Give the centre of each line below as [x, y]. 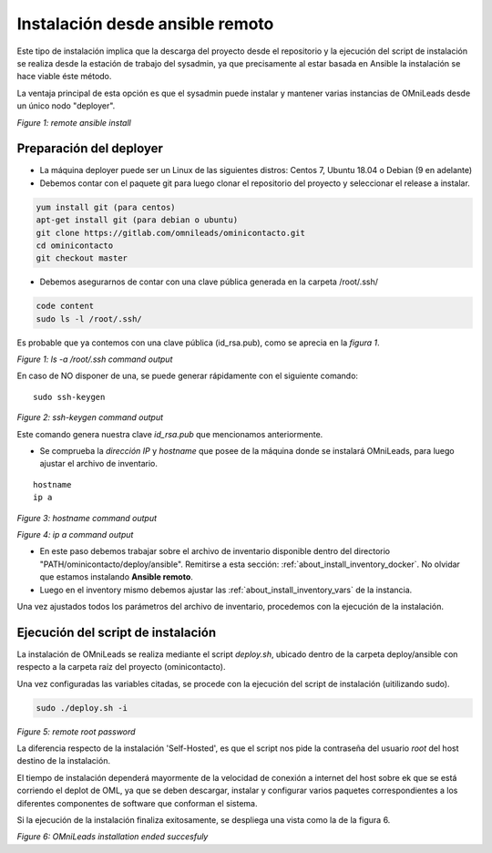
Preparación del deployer [90, 149]
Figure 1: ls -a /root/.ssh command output [95, 359]
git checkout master [82, 258]
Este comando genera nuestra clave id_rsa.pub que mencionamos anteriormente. [170, 434]
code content [65, 306]
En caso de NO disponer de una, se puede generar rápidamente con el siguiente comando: [188, 376]
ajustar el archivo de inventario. [99, 464]
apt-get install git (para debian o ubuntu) [137, 220]
